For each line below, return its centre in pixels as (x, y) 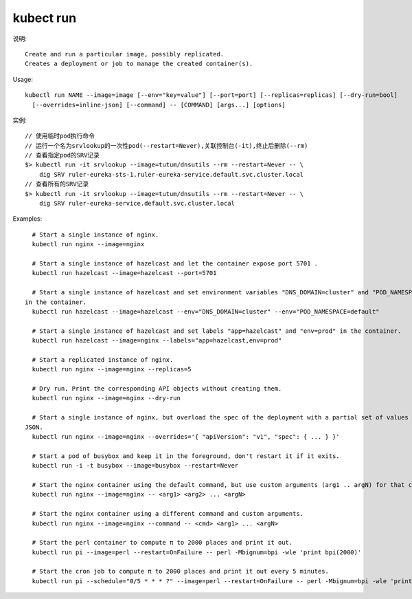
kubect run (45, 18)
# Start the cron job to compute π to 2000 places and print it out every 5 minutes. (181, 571)
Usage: (23, 79)
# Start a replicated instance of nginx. (103, 360)
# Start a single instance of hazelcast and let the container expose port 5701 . (175, 263)
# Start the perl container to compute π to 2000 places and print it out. (162, 543)
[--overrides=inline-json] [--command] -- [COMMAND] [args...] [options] (159, 105)
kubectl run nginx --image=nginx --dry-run (106, 398)
